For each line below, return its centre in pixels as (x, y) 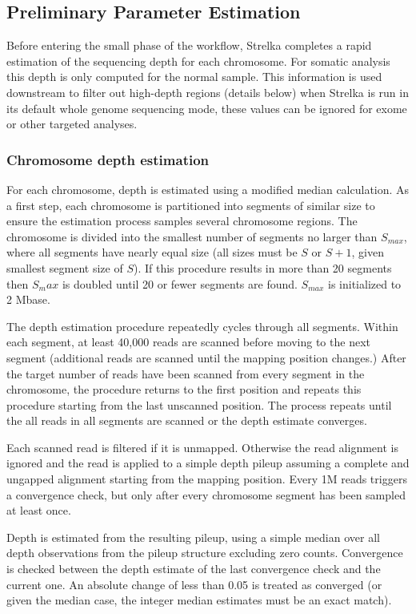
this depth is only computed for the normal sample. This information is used (194, 77)
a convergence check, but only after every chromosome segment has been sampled (206, 494)
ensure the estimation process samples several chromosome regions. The (182, 221)
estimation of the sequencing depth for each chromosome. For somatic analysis (198, 61)
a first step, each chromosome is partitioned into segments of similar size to (191, 205)
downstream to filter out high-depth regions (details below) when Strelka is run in (208, 92)
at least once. (39, 510)
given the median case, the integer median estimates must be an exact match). (199, 600)
